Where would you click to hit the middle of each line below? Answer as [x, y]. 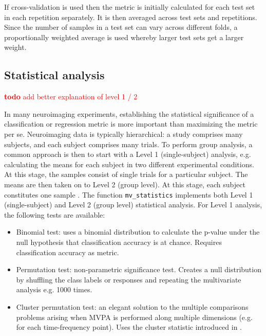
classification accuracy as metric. [68, 252]
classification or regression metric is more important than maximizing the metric [131, 124]
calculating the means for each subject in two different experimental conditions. [129, 164]
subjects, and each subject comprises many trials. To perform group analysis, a [128, 144]
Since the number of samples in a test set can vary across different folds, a [121, 27]
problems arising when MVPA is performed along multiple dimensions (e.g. [134, 317]
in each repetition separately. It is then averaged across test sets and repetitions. [131, 17]
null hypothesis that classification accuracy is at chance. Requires [119, 242]
